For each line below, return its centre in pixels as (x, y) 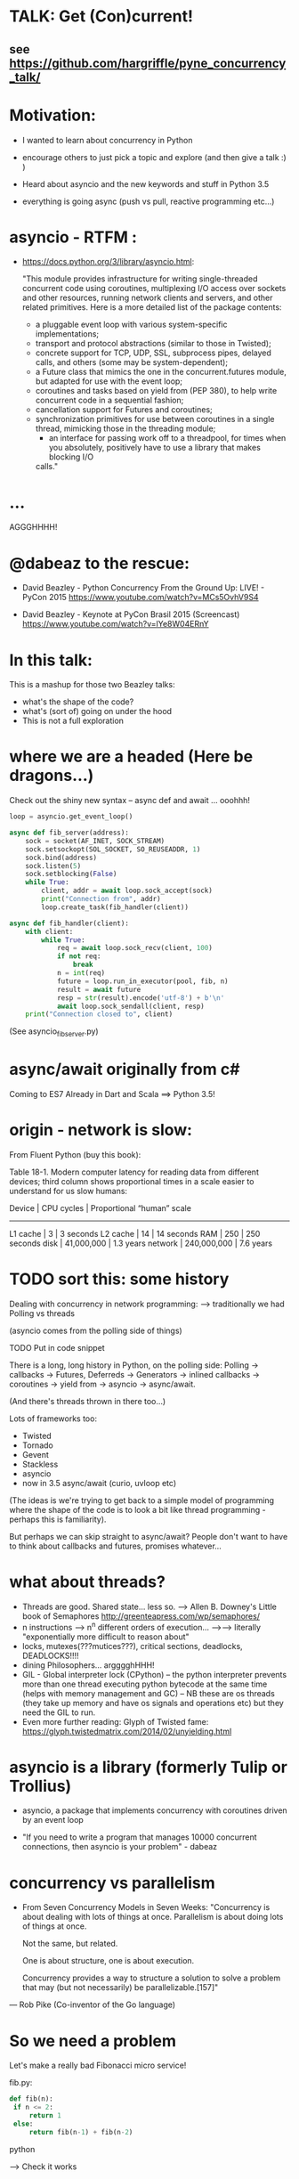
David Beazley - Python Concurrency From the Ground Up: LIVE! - (143, 588)
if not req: (79, 956)
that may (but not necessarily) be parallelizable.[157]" (120, 1988)
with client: (49, 931)
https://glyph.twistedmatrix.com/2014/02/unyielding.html (127, 1731)
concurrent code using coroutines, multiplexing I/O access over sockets (154, 289)
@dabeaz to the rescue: (99, 563)
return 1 (45, 2116)
